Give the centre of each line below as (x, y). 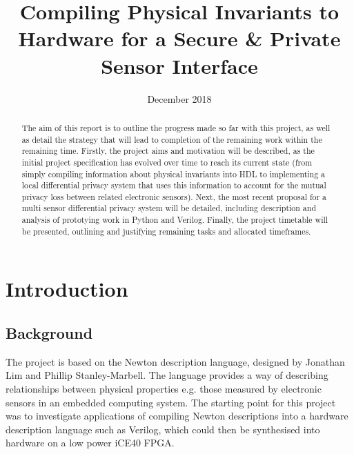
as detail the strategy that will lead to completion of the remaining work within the (172, 139)
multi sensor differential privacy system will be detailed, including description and (169, 208)
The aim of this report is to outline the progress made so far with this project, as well (176, 127)
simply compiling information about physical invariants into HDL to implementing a (174, 174)
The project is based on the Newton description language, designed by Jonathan (175, 361)
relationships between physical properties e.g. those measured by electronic (164, 389)
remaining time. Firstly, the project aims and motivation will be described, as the (168, 151)
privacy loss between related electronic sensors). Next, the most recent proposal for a (174, 196)
